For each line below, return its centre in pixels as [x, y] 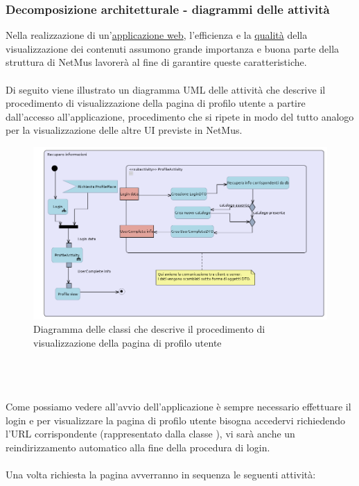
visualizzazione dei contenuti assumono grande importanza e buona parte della [173, 48]
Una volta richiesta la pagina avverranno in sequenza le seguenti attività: [161, 475]
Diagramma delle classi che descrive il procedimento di [149, 329]
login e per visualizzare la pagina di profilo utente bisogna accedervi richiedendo [175, 420]
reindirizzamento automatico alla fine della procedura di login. [138, 448]
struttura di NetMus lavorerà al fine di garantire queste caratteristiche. [156, 62]
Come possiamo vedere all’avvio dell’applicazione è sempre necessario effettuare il [178, 407]
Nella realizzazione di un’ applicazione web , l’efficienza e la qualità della [157, 35]
